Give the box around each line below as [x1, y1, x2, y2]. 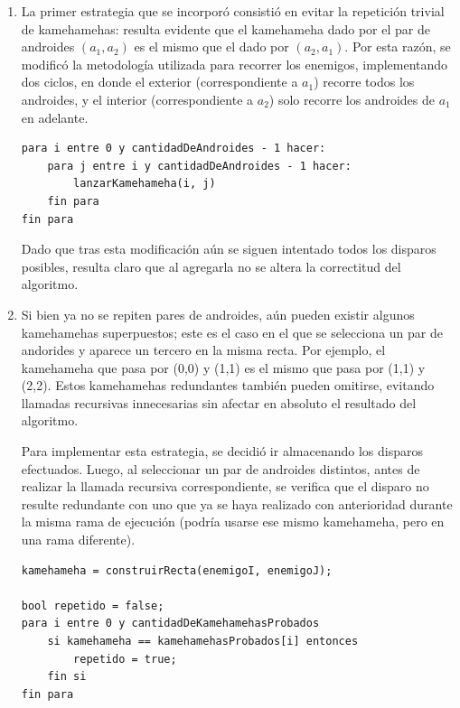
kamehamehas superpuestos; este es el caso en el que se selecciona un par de [21, 322, 443, 341]
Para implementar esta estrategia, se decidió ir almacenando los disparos [21, 442, 423, 461]
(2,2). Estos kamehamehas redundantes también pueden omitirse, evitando [21, 376, 435, 395]
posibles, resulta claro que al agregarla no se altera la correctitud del [21, 256, 401, 275]
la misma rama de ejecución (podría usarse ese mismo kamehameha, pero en [21, 512, 445, 531]
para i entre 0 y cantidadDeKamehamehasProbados [21, 617, 320, 630]
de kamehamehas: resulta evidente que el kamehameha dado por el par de [21, 19, 430, 38]
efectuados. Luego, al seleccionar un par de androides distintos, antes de [21, 459, 420, 478]
